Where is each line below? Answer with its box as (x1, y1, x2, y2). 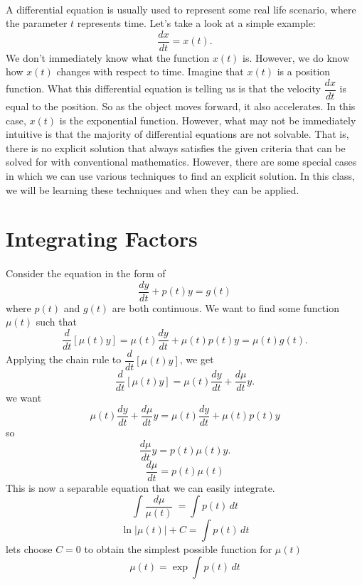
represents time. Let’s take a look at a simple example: (77, 16, 316, 31)
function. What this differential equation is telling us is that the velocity (6, 81, 321, 96)
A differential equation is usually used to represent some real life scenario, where (6, 1, 356, 16)
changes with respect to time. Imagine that (56, 64, 244, 79)
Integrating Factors (6, 224, 198, 253)
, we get (179, 352, 214, 367)
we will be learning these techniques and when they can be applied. (6, 182, 299, 197)
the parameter (6, 16, 68, 31)
